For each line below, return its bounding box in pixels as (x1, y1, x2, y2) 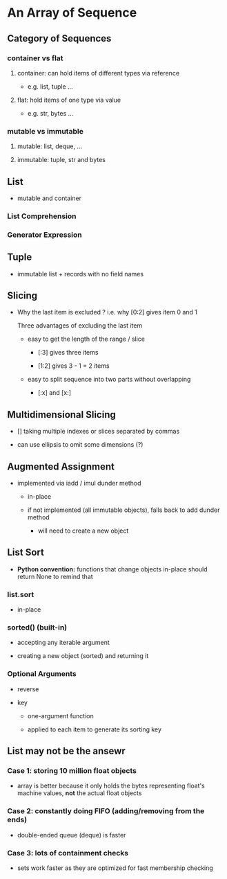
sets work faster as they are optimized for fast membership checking (17, 864, 214, 872)
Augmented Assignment (7, 461, 115, 472)
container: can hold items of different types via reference (17, 69, 180, 77)
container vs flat (7, 53, 63, 63)
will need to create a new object (37, 526, 129, 535)
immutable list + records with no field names (17, 269, 144, 278)
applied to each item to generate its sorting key (27, 725, 162, 734)
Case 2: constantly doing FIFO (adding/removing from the (7, 806, 205, 816)
